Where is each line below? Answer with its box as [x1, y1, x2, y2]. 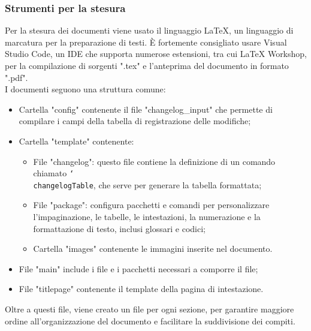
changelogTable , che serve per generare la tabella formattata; [33, 178, 262, 191]
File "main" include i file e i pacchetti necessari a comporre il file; [19, 262, 258, 275]
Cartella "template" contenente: [19, 134, 134, 147]
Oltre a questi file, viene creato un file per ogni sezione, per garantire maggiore [5, 303, 294, 315]
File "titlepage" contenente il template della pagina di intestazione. [19, 282, 264, 295]
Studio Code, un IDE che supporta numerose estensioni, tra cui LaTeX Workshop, [5, 47, 307, 60]
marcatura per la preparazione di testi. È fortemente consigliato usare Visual [5, 35, 287, 48]
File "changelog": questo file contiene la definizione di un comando [33, 155, 276, 167]
